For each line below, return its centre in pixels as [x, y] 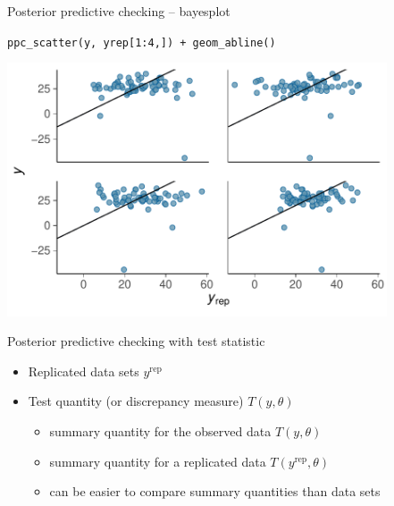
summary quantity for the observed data [160, 431]
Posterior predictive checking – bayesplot [119, 11]
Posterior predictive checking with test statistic [136, 341]
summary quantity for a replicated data [158, 461]
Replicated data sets [84, 371]
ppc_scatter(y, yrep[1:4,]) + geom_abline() [142, 42]
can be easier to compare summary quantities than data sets [215, 491]
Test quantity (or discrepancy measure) [136, 401]
